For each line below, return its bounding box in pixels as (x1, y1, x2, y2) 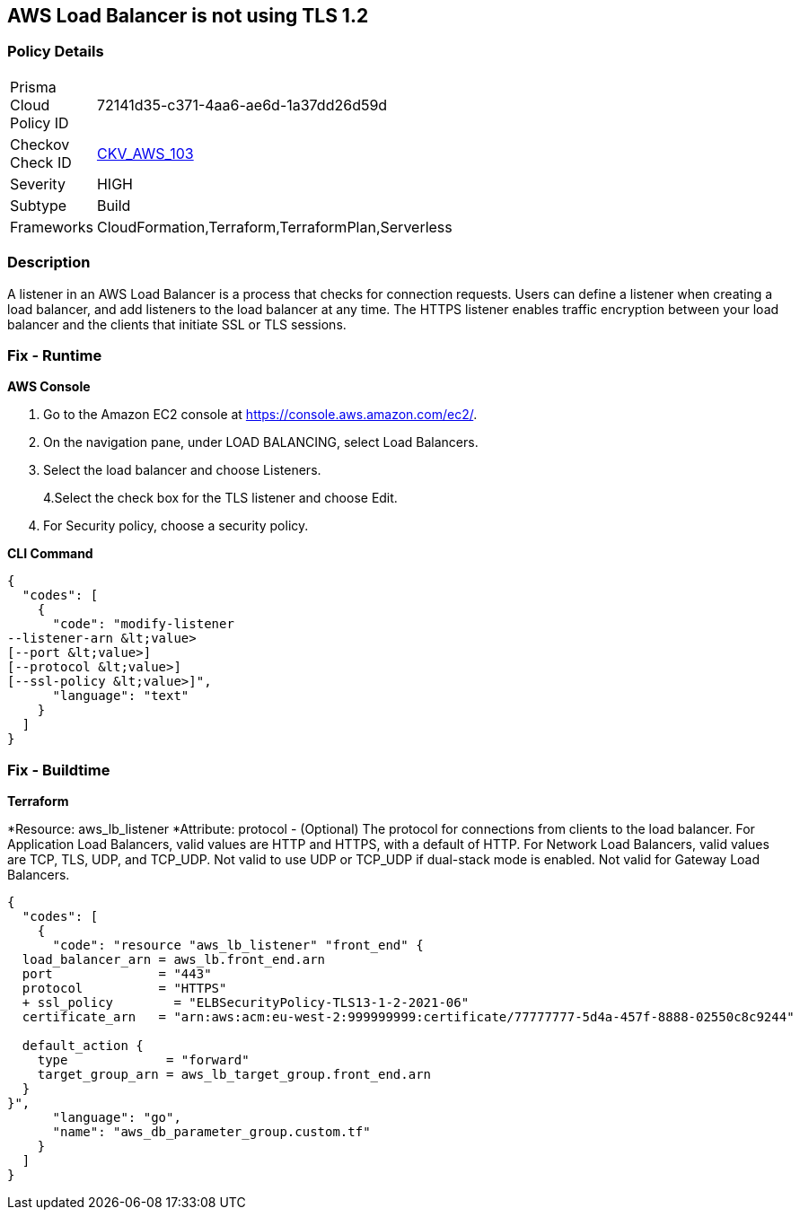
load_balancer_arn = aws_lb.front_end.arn (22, 952, 326, 967)
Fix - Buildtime (7, 760, 110, 779)
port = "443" (22, 967, 212, 982)
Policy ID (10, 113, 69, 132)
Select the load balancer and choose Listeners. (43, 462, 321, 478)
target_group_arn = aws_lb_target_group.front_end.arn (37, 1067, 432, 1082)
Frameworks (10, 217, 93, 236)
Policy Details (7, 42, 104, 61)
